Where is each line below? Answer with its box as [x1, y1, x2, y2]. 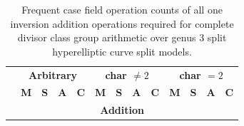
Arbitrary [28, 67, 78, 82]
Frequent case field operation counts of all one [21, 2, 223, 16]
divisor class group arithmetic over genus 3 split [17, 30, 227, 45]
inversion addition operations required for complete [10, 16, 234, 31]
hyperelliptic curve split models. [52, 43, 192, 58]
